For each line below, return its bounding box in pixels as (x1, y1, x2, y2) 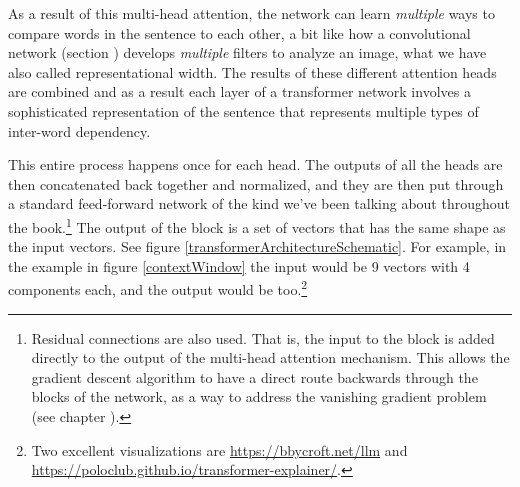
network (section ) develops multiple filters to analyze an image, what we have (8, 42, 487, 63)
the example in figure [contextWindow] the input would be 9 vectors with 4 (8, 255, 470, 276)
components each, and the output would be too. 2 (8, 276, 308, 300)
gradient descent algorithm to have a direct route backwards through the (31, 366, 478, 387)
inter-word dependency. (8, 120, 151, 141)
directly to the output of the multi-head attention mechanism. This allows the (31, 347, 510, 368)
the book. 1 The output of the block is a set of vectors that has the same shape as (8, 213, 506, 237)
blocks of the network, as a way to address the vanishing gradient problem (31, 386, 487, 407)
